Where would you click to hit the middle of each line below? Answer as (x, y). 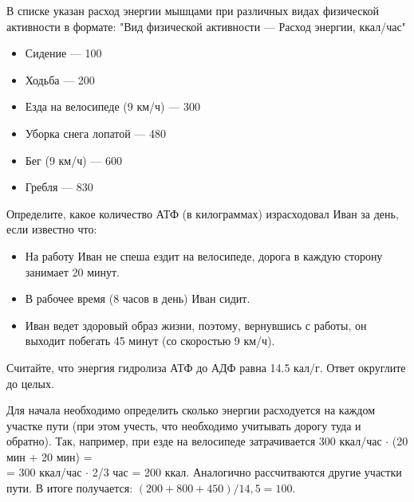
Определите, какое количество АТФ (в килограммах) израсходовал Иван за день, (203, 213)
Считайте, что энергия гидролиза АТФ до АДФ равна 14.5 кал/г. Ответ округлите (206, 367)
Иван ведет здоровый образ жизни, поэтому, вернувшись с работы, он (196, 325)
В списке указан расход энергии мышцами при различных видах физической (193, 10)
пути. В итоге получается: (70, 488)
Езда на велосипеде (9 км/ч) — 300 (112, 106)
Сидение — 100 (63, 53)
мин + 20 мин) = (49, 456)
